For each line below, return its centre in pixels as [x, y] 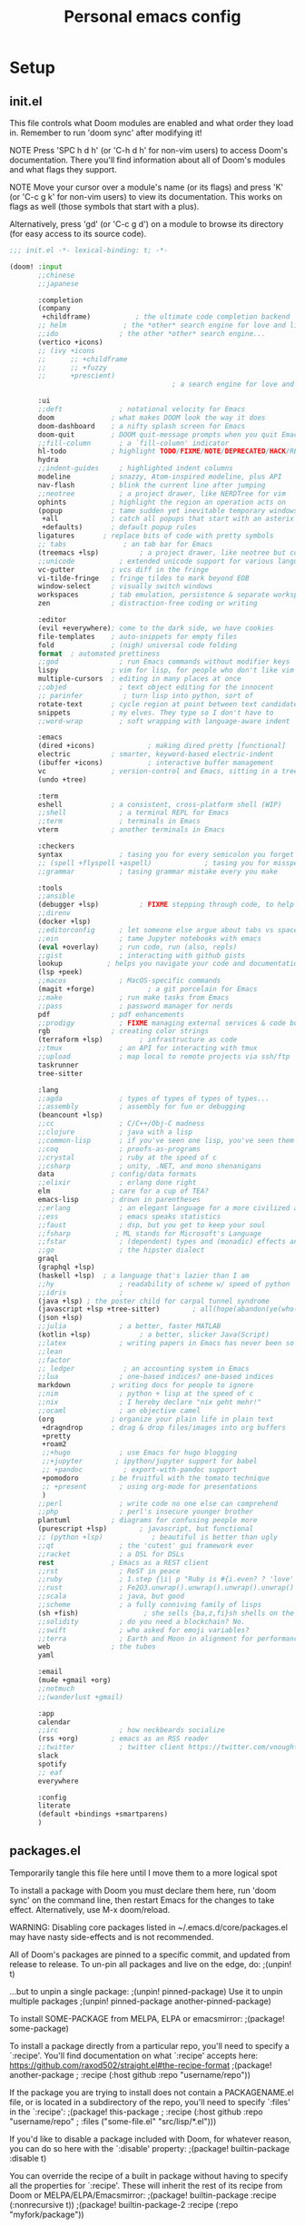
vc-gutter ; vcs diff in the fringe [123, 569]
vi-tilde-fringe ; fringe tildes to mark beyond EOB [143, 578]
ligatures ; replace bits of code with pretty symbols [156, 536]
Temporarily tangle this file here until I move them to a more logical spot [143, 1873]
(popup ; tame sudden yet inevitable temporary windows [168, 510]
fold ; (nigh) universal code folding [138, 645]
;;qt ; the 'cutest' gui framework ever [146, 1545]
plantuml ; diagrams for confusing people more [148, 1521]
